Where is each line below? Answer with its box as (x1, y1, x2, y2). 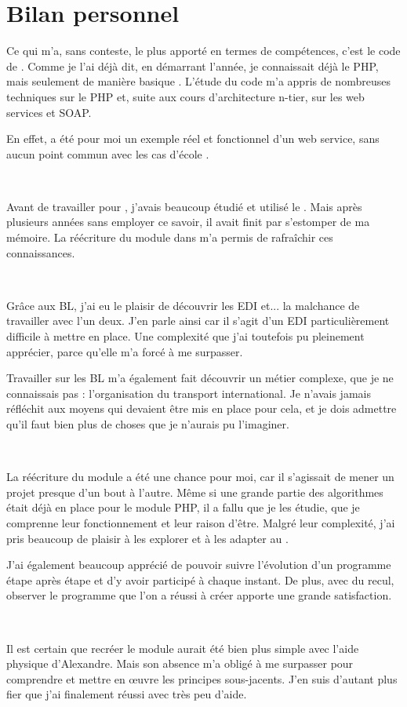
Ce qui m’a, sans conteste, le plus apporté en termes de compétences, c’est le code (6, 42, 401, 59)
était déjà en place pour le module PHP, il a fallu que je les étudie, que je (6, 499, 360, 516)
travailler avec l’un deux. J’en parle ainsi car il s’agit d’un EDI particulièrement (6, 312, 390, 329)
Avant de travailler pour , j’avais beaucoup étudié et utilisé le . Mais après (6, 198, 362, 214)
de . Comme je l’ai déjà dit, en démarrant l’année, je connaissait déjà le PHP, (6, 57, 379, 74)
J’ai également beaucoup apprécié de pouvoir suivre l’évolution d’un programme (6, 556, 391, 573)
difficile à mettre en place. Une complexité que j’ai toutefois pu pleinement (6, 328, 365, 344)
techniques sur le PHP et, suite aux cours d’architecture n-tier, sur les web (6, 88, 365, 104)
